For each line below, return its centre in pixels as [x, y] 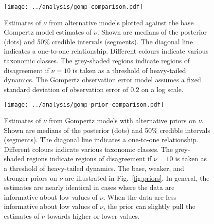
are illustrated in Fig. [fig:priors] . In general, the [137, 177]
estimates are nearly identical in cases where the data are [89, 187]
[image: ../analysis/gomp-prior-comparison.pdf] [84, 105]
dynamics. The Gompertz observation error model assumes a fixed [103, 80]
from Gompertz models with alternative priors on [123, 121]
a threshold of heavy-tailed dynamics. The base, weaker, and [94, 168]
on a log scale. [162, 89]
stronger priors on [31, 177]
